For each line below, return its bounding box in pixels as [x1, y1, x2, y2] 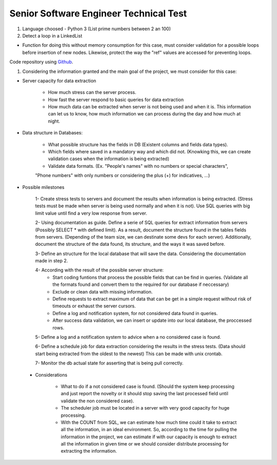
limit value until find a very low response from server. [35, 210, 147, 216]
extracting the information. [61, 448, 117, 454]
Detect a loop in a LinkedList [22, 32, 83, 38]
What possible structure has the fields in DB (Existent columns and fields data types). [48, 141, 228, 147]
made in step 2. [35, 258, 68, 264]
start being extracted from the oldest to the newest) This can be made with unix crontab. [35, 351, 223, 357]
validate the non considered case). [61, 398, 134, 404]
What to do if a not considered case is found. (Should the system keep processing [61, 383, 234, 390]
